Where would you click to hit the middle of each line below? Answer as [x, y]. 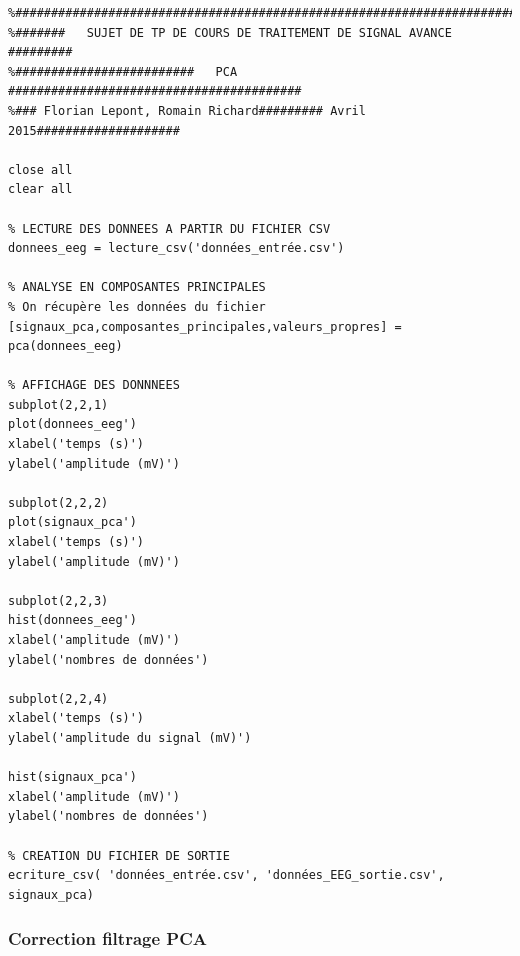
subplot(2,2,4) [58, 698]
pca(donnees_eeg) [65, 346]
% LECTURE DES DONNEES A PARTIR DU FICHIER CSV [169, 228]
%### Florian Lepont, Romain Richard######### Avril [187, 110]
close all [40, 169]
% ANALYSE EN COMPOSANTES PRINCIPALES [137, 287]
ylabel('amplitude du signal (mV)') [130, 737]
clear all [40, 189]
